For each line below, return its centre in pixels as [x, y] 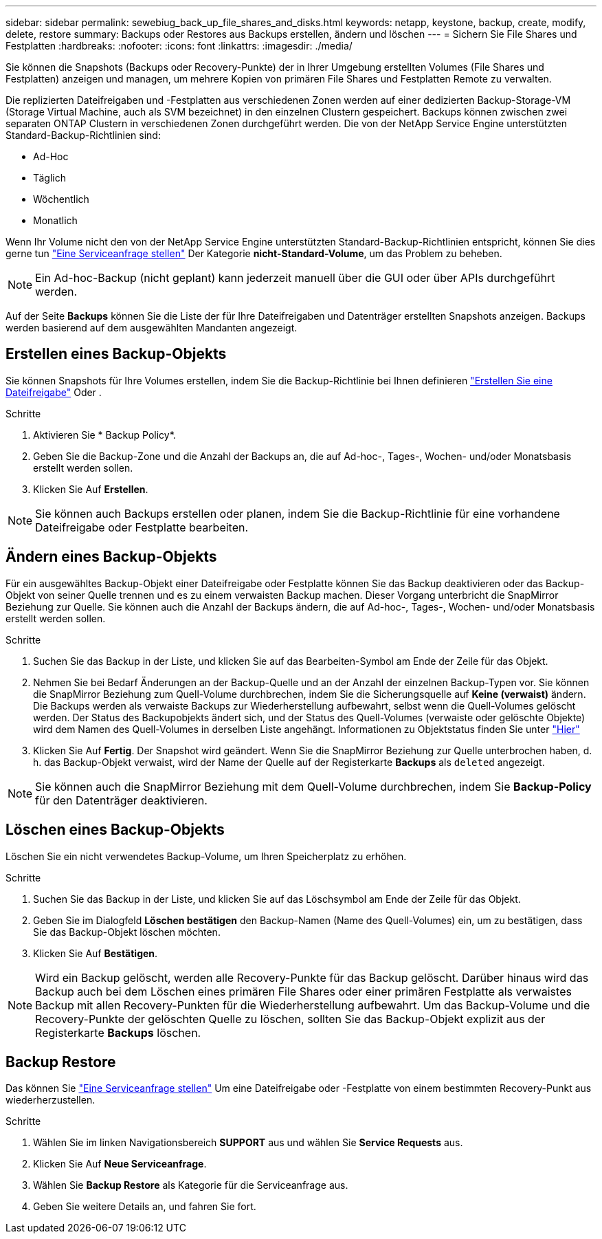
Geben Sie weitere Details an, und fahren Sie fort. [145, 1207]
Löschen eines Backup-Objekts [115, 830]
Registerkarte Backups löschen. [118, 1032]
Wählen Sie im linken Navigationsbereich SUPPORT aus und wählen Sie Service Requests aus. [248, 1143]
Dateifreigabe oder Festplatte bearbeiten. [142, 527]
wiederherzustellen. [51, 1100]
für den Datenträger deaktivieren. [121, 800]
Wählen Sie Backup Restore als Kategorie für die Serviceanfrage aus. [191, 1185]
